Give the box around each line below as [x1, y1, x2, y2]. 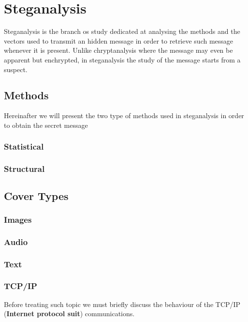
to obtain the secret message [4, 120, 88, 130]
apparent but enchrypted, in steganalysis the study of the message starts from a [4, 54, 241, 64]
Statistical [4, 140, 44, 153]
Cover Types [4, 188, 69, 203]
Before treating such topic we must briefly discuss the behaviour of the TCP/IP [4, 299, 241, 309]
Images [4, 213, 32, 225]
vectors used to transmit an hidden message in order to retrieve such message [4, 35, 233, 46]
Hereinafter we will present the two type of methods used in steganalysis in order [4, 110, 244, 121]
